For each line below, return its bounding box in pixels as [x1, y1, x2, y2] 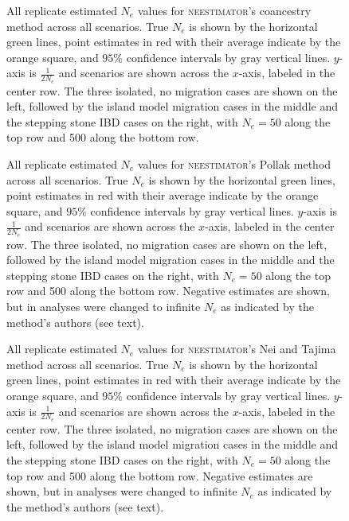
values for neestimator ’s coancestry [137, 2, 312, 18]
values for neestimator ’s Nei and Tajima [137, 340, 336, 357]
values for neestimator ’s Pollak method [137, 155, 331, 172]
